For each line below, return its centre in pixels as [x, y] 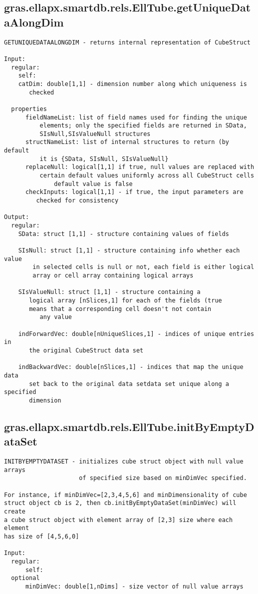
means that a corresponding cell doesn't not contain [120, 309]
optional [25, 578]
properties [29, 109]
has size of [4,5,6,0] [42, 536]
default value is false [93, 184]
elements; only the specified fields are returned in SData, [143, 126]
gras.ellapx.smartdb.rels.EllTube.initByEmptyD [129, 426]
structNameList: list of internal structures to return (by [127, 142]
